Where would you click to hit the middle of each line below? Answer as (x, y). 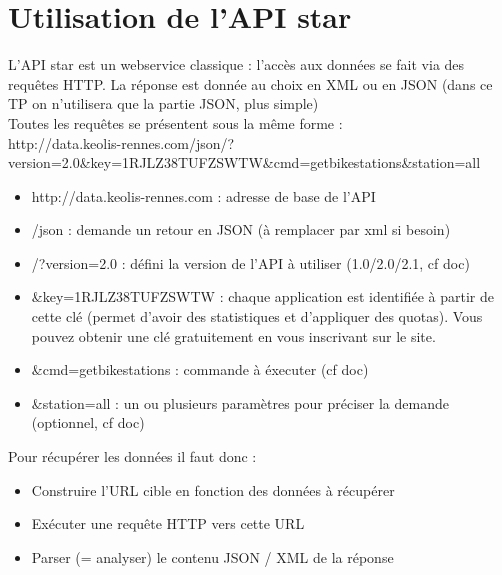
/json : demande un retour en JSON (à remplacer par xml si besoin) (241, 229)
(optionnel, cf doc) (88, 422)
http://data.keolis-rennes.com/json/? (121, 142)
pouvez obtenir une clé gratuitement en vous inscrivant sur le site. (233, 335)
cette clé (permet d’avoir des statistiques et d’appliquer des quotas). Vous (257, 316)
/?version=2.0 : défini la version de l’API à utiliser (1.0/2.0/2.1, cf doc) (250, 262)
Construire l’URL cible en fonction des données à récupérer (213, 489)
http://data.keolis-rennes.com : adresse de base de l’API (203, 195)
